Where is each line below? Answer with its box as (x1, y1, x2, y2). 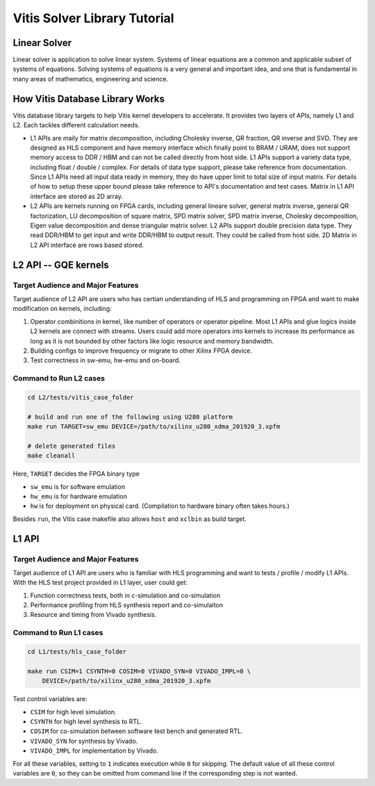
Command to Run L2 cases (12, 374, 106, 383)
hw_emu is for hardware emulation (30, 492, 128, 500)
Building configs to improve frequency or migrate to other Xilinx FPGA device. (30, 346, 253, 355)
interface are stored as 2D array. (30, 192, 123, 200)
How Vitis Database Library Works (12, 93, 165, 104)
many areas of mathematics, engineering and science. (12, 74, 169, 83)
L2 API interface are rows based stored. (30, 241, 144, 249)
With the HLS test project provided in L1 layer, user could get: (12, 578, 187, 587)
